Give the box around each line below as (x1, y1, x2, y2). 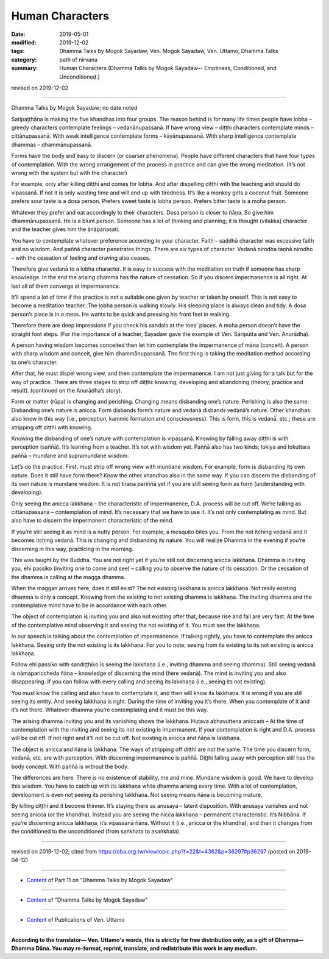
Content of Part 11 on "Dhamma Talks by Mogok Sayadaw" (26, 876, 174, 883)
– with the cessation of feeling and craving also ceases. (11, 254, 150, 262)
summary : (11, 65, 38, 72)
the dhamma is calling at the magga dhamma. (11, 573, 126, 580)
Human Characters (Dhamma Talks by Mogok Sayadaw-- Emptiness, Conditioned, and (59, 65, 277, 72)
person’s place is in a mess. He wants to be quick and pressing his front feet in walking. (11, 310, 231, 318)
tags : (11, 48, 25, 55)
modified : (11, 38, 37, 46)
